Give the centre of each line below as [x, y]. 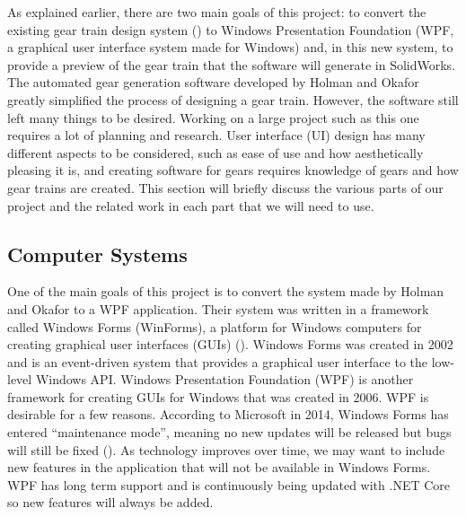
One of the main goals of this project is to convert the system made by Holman [226, 291]
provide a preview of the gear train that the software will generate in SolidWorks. [231, 64]
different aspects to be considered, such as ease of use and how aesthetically [215, 152]
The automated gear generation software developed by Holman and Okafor [213, 82]
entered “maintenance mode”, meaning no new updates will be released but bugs [229, 432]
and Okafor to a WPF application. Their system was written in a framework [218, 308]
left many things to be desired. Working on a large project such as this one [213, 117]
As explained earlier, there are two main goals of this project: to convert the [217, 12]
